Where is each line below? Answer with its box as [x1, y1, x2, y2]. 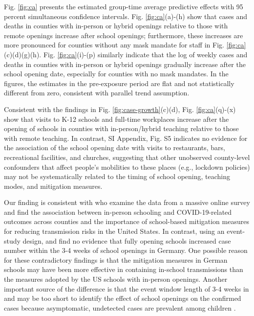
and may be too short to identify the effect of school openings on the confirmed [4, 293, 241, 303]
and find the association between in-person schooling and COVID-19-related [4, 206, 232, 217]
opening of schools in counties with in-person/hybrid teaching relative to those [4, 123, 239, 134]
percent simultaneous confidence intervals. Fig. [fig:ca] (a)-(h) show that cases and [4, 11, 248, 21]
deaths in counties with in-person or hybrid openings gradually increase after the [4, 59, 246, 69]
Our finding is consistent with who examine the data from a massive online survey [4, 197, 250, 207]
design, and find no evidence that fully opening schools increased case [22, 235, 231, 246]
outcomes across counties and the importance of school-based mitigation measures [4, 216, 249, 226]
